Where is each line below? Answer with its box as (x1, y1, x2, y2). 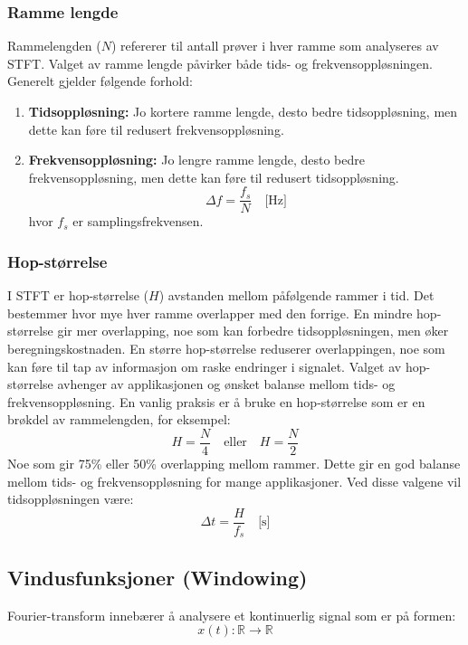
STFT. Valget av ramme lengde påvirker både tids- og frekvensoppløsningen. (7, 53, 433, 72)
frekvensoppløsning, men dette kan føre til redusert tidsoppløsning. (28, 167, 399, 186)
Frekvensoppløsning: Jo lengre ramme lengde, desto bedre (28, 150, 365, 169)
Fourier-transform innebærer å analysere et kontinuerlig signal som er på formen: (7, 605, 456, 624)
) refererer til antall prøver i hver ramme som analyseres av (110, 36, 439, 55)
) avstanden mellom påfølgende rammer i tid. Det (158, 286, 435, 305)
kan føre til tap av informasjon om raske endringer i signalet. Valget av (7, 356, 402, 375)
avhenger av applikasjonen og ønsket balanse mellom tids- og (57, 375, 396, 394)
